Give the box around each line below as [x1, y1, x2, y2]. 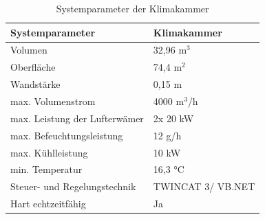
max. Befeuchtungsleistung [10, 128, 123, 142]
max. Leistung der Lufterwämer [10, 111, 144, 125]
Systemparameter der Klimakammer [56, 1, 209, 15]
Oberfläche [10, 60, 56, 74]
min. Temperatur [10, 162, 83, 176]
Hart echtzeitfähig [10, 196, 86, 211]
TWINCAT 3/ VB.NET [153, 179, 255, 194]
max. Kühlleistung [10, 145, 88, 159]
